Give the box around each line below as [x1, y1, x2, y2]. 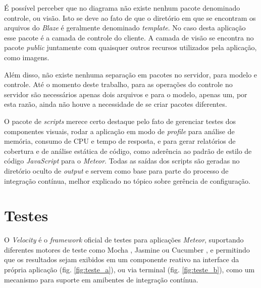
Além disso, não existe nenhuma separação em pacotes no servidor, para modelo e [4, 69, 257, 79]
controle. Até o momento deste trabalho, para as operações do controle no [4, 79, 233, 90]
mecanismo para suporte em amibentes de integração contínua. [4, 274, 198, 284]
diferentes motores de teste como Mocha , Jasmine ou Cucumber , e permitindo [4, 244, 250, 255]
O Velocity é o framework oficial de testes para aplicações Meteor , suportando [4, 234, 244, 245]
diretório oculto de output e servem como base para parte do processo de [4, 165, 229, 176]
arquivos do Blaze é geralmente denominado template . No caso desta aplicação [4, 22, 246, 33]
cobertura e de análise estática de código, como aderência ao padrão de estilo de [4, 145, 252, 156]
